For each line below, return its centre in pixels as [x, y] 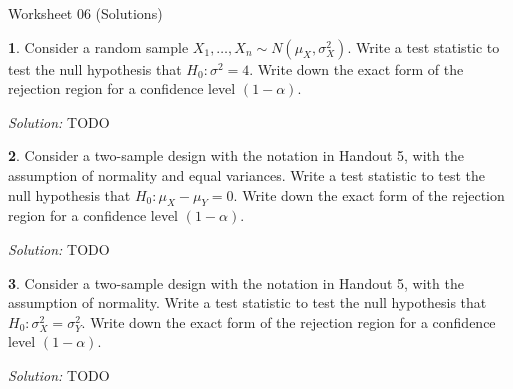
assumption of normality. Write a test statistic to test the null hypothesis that [247, 302]
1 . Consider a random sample [98, 46]
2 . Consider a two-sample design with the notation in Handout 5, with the [236, 155]
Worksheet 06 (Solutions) [85, 13]
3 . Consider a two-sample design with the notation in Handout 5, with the [236, 282]
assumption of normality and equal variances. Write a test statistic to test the [247, 174]
